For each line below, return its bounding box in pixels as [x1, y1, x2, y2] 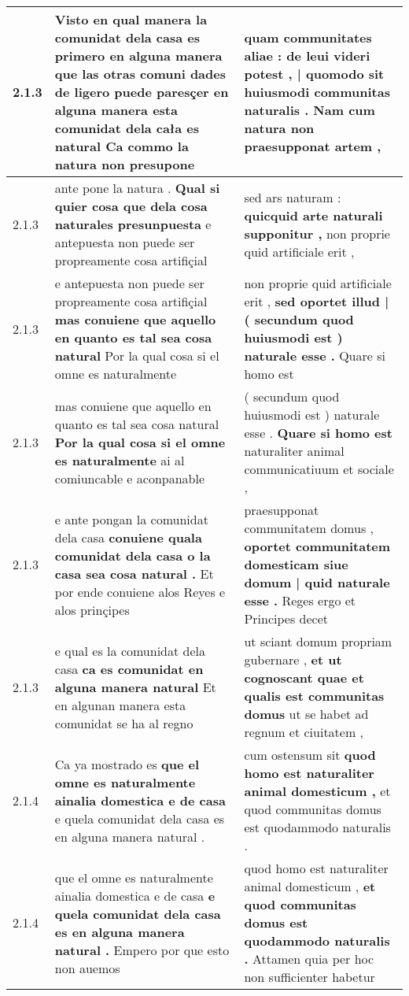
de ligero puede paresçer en [54, 83, 229, 101]
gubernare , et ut [244, 650, 342, 668]
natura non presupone [54, 155, 195, 173]
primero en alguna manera [54, 46, 223, 65]
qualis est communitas [244, 687, 385, 705]
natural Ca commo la [54, 137, 189, 155]
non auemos [54, 958, 120, 977]
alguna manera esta [54, 101, 178, 119]
